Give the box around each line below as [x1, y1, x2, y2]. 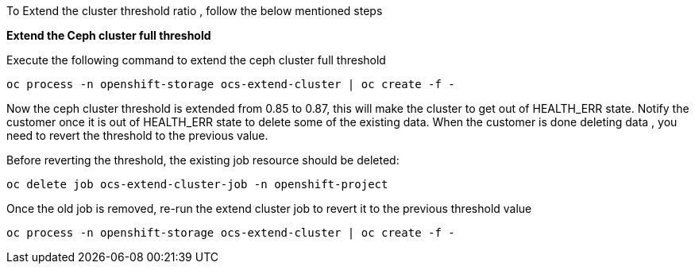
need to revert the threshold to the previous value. [6, 129, 268, 142]
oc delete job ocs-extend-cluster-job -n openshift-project [6, 178, 388, 191]
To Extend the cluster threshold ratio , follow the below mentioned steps [6, 4, 383, 17]
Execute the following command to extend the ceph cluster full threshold [6, 53, 386, 67]
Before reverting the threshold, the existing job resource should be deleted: [6, 153, 400, 167]
